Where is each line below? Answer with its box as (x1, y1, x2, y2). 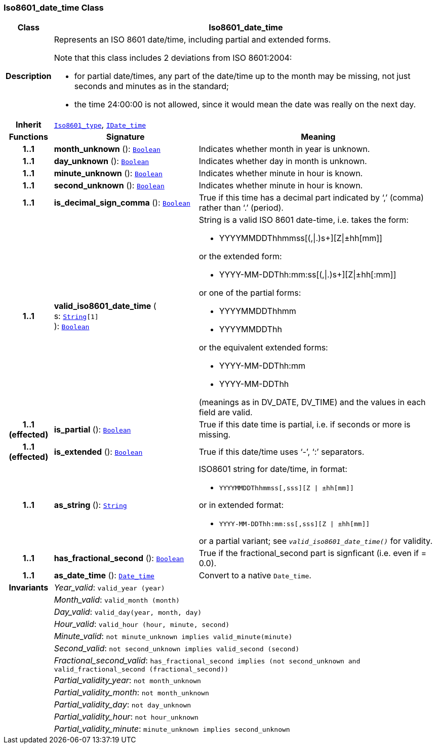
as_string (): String (54, 500, 127, 510)
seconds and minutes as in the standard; (74, 81, 229, 92)
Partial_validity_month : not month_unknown (54, 687, 209, 698)
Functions (9, 132, 48, 142)
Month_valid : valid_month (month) (54, 595, 180, 605)
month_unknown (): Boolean (54, 144, 161, 154)
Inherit (15, 120, 42, 130)
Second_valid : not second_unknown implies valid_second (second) (54, 643, 300, 654)
